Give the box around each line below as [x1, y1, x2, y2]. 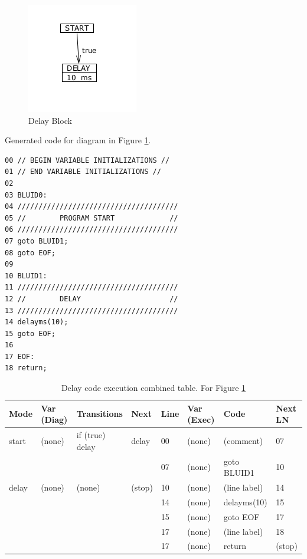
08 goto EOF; [5, 248, 55, 257]
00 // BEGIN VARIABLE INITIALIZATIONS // [5, 156, 170, 165]
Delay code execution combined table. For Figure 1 [61, 382, 246, 394]
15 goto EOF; [5, 329, 55, 338]
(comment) [223, 434, 263, 446]
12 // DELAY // [5, 294, 178, 303]
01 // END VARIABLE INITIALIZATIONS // [5, 167, 161, 176]
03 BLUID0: [5, 190, 47, 199]
